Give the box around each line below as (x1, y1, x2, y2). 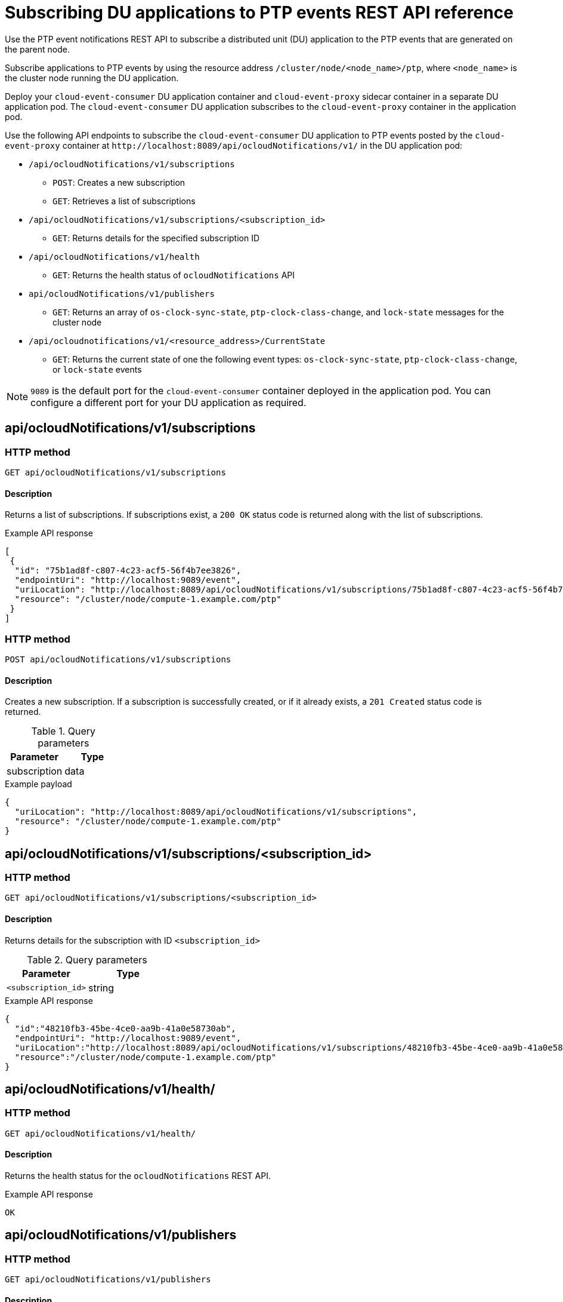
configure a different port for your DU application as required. (30, 396, 307, 409)
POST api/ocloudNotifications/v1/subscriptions (5, 654, 231, 664)
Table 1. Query (31, 725, 96, 738)
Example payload (5, 779, 72, 790)
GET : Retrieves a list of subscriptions (52, 195, 196, 206)
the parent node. (5, 44, 70, 54)
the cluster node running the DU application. (5, 72, 179, 83)
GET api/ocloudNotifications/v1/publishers (5, 1275, 211, 1285)
